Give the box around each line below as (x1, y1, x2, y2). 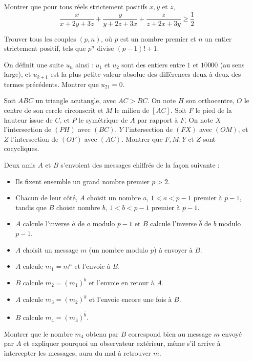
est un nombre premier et (120, 33, 196, 43)
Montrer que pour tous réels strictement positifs (4, 1, 148, 11)
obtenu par (86, 328, 119, 339)
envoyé (222, 328, 242, 339)
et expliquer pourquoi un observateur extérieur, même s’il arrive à (23, 338, 221, 348)
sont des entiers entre (121, 59, 185, 69)
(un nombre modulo (88, 244, 148, 255)
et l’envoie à (74, 261, 110, 271)
